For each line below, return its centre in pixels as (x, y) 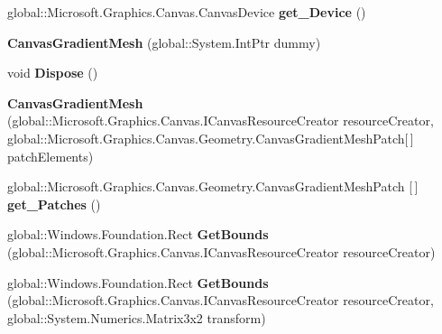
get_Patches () (54, 204)
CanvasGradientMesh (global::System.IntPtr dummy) (164, 42)
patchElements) (51, 156)
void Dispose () (53, 73)
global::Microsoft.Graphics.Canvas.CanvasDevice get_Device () (187, 12)
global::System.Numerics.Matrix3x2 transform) (137, 317)
